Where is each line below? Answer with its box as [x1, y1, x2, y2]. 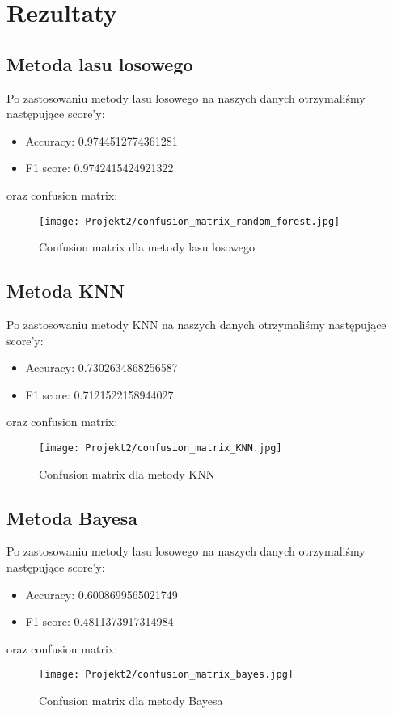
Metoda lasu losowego [6, 51, 193, 76]
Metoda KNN [6, 278, 125, 303]
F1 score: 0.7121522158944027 [25, 386, 174, 403]
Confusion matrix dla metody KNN [39, 465, 215, 482]
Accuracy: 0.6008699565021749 [25, 585, 178, 602]
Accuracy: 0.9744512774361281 [25, 132, 178, 149]
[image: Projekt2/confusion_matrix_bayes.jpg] [39, 669, 294, 681]
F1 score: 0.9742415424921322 [25, 159, 174, 176]
